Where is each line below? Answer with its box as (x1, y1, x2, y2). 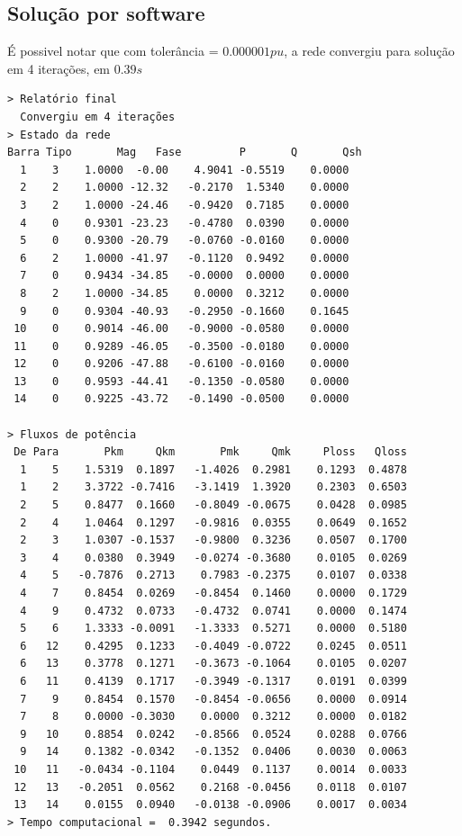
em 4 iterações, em (7, 58, 111, 77)
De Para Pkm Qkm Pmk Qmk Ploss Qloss (14, 445, 407, 459)
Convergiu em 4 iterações (20, 110, 176, 123)
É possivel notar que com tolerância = (7, 41, 219, 60)
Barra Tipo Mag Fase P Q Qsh (7, 146, 362, 159)
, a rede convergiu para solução (284, 41, 455, 60)
